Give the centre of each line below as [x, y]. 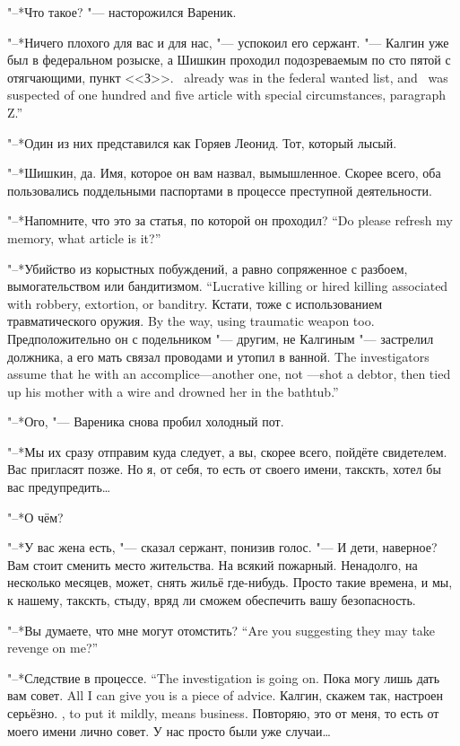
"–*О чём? [35, 517]
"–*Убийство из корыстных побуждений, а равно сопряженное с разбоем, [208, 268]
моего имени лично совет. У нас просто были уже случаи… [169, 730]
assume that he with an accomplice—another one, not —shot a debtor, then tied [229, 374]
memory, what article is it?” [84, 237]
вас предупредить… [59, 487]
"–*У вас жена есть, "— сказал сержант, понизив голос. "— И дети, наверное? [222, 547]
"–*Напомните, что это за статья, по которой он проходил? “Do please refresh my [230, 220]
